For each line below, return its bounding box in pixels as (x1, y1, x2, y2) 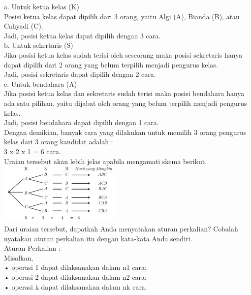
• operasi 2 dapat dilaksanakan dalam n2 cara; (4, 272, 147, 282)
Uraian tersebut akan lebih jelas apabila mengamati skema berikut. (4, 156, 207, 166)
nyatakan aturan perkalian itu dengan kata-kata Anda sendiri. (4, 233, 192, 243)
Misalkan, (4, 252, 33, 262)
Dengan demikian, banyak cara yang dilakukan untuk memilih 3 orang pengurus (4, 127, 247, 137)
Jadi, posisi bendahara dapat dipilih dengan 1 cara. (4, 117, 159, 128)
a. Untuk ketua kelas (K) (4, 1, 79, 11)
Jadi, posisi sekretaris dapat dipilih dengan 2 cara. (4, 69, 156, 79)
